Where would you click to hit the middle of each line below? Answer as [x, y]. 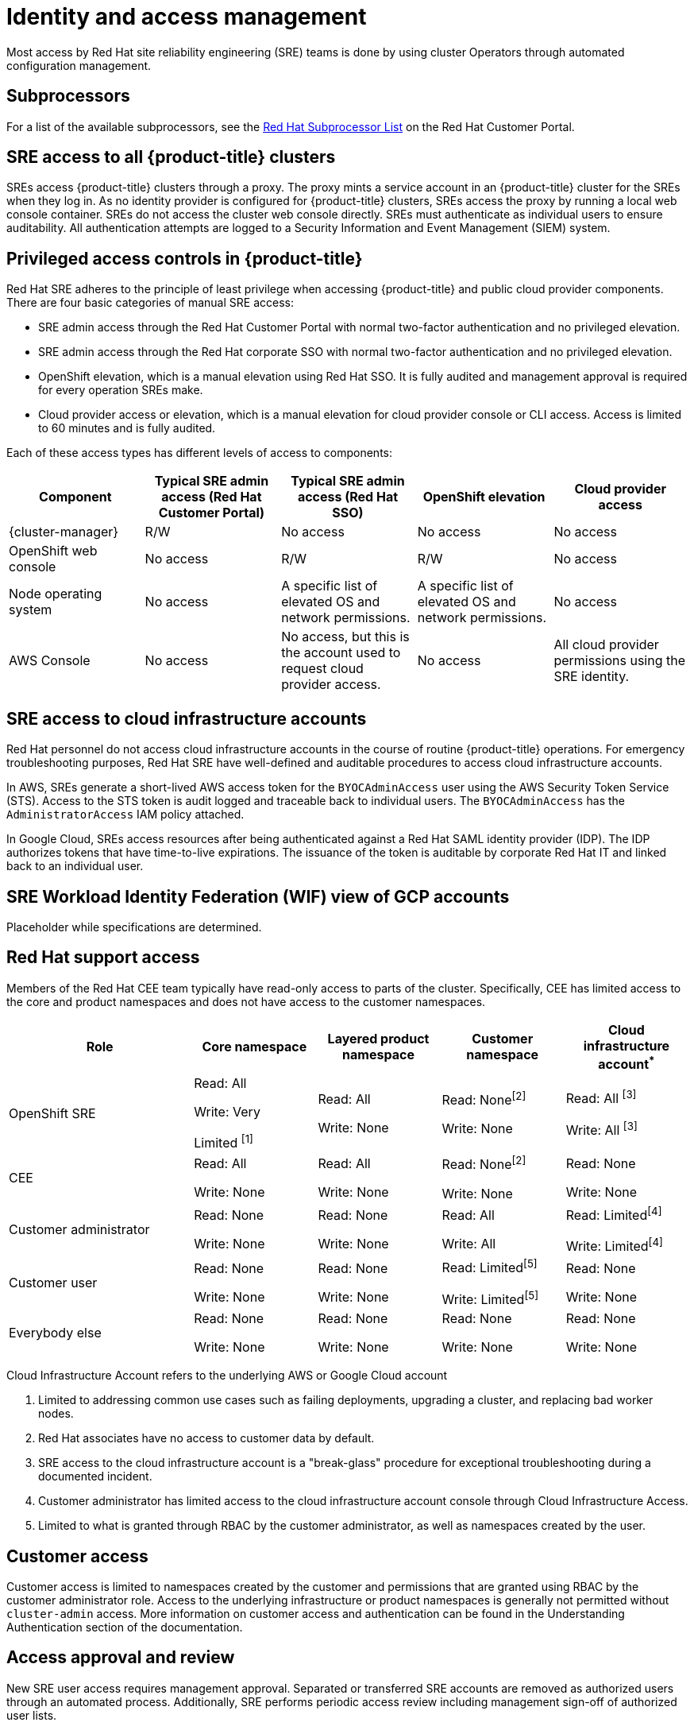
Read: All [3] [601, 1097]
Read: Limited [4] [614, 1214]
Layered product [378, 1039]
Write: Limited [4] [614, 1245]
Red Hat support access [103, 958]
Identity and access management [187, 17]
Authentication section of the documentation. [125, 1627]
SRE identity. [592, 677]
